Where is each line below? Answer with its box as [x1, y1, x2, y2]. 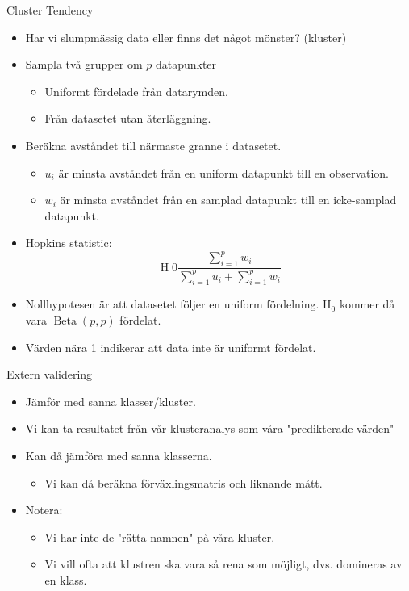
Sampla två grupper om [25, 56, 143, 73]
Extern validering [6, 366, 93, 383]
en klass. [44, 571, 87, 588]
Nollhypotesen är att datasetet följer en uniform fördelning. [25, 295, 319, 312]
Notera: [25, 501, 63, 518]
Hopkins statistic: [25, 234, 112, 251]
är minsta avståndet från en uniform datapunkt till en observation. [58, 164, 389, 181]
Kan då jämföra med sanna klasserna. [25, 446, 212, 463]
